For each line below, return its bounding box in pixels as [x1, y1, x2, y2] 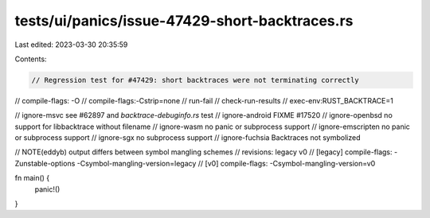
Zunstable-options [14, 158, 76, 168]
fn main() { [14, 173, 50, 183]
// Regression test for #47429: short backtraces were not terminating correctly [31, 76, 360, 84]
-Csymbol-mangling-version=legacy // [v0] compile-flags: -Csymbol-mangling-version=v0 [76, 158, 376, 168]
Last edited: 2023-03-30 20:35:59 [14, 40, 128, 49]
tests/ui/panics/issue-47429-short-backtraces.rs [14, 12, 354, 29]
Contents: [14, 54, 47, 64]
